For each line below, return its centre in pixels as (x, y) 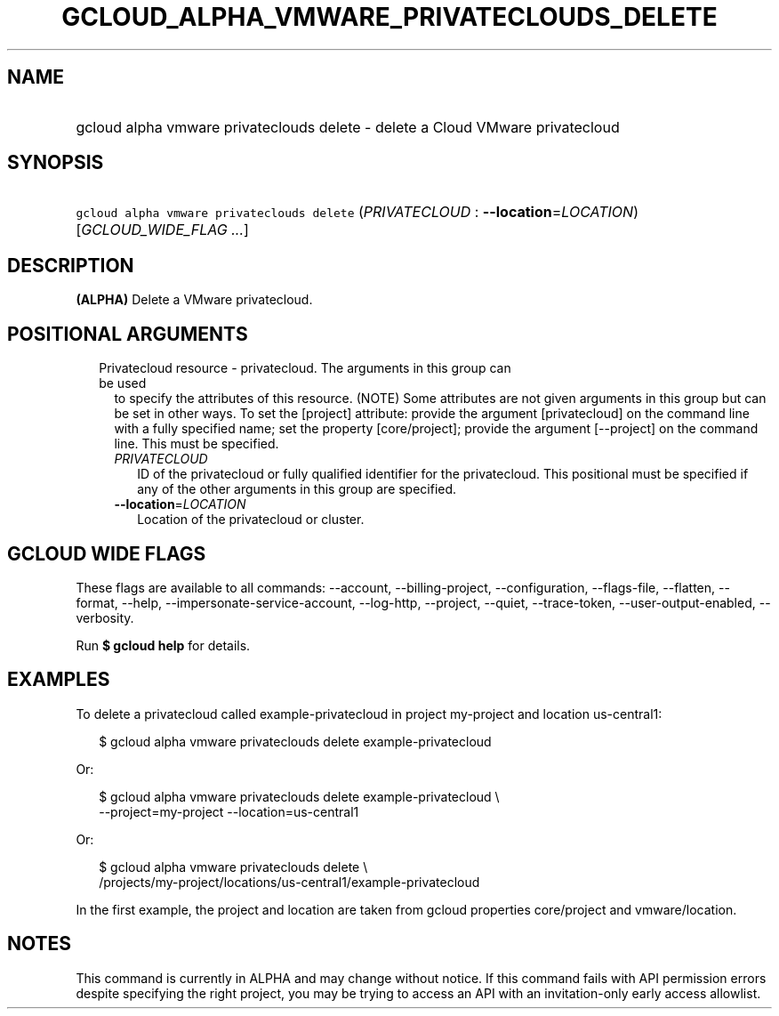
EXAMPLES (59, 680)
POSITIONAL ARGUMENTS (128, 334)
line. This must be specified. (197, 444)
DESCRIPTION (71, 265)
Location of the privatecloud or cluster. (251, 520)
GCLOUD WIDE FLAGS (107, 553)
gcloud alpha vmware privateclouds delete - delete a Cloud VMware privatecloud (348, 127)
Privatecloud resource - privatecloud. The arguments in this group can (305, 368)
